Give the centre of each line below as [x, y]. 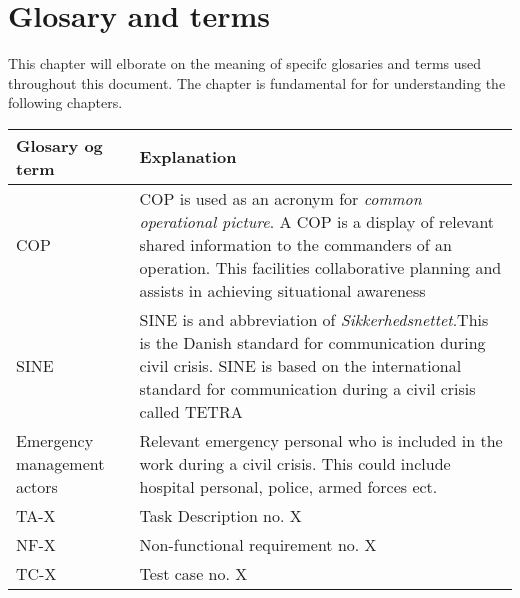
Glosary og [59, 145]
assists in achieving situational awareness [282, 290]
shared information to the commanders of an [295, 244]
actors [37, 486]
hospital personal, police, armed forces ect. [288, 486]
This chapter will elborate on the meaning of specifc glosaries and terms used [245, 63]
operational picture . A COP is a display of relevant [317, 221]
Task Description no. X [220, 515]
